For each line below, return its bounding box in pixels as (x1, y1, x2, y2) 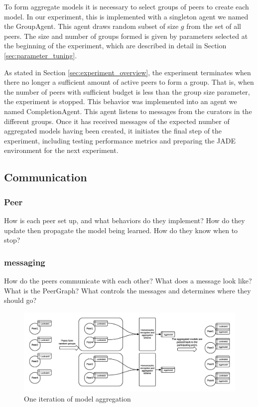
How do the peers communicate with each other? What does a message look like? (4, 275, 252, 285)
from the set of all (186, 21, 241, 31)
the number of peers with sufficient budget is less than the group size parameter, (4, 86, 250, 97)
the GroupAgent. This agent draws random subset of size (4, 21, 179, 31)
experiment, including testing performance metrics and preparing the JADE (4, 135, 236, 145)
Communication (4, 169, 87, 185)
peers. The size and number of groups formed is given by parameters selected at (4, 30, 248, 41)
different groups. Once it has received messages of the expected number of (4, 116, 230, 126)
